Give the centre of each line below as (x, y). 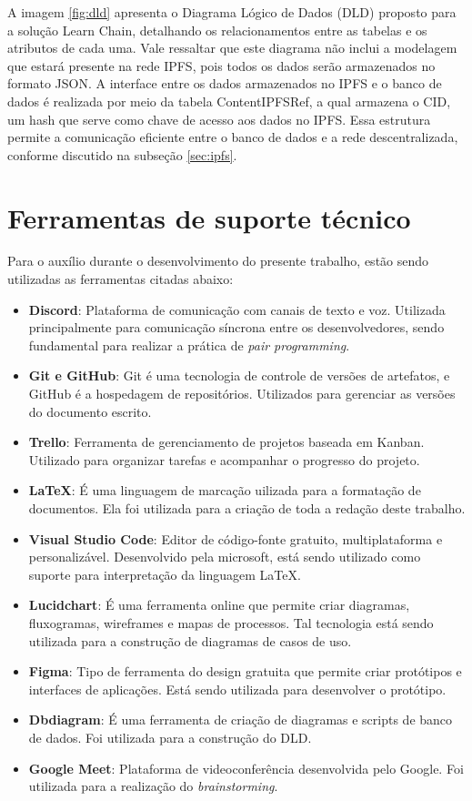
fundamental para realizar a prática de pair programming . (189, 345)
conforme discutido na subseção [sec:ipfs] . (122, 154)
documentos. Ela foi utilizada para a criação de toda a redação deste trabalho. (247, 508)
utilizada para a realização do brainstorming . (153, 786)
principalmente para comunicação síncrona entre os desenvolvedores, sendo (236, 327)
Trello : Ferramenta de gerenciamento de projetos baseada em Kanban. (226, 442)
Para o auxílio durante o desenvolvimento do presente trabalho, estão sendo (218, 261)
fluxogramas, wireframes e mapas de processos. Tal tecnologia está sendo (231, 622)
